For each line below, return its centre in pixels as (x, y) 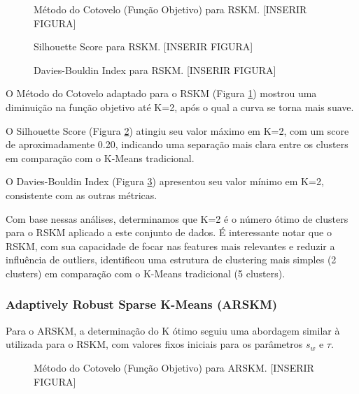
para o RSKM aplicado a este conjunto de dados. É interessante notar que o (169, 232)
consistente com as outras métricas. (82, 195)
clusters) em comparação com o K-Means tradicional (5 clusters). (146, 273)
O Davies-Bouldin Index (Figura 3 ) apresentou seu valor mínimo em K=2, (165, 181)
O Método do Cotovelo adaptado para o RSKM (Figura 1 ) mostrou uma (161, 93)
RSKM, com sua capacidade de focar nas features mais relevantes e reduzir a (170, 246)
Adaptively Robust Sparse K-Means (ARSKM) (142, 304)
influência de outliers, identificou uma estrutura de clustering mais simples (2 (171, 260)
